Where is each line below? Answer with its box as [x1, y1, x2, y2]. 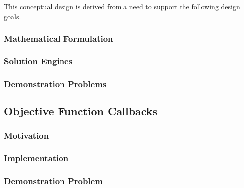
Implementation [4, 152, 69, 164]
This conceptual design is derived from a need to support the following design [4, 1, 240, 11]
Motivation [4, 129, 49, 141]
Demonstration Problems [4, 77, 107, 90]
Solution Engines [4, 54, 73, 67]
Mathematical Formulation [4, 32, 113, 45]
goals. [4, 11, 21, 21]
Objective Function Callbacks [4, 103, 158, 119]
